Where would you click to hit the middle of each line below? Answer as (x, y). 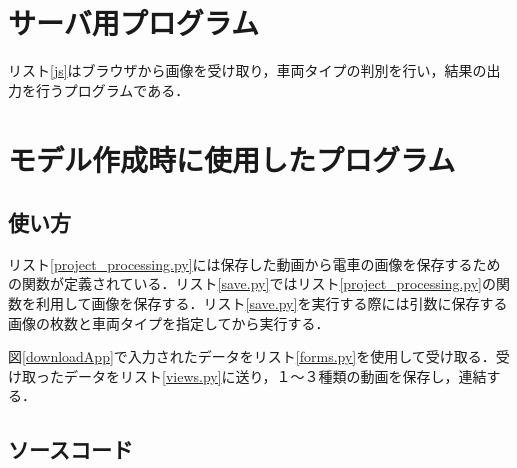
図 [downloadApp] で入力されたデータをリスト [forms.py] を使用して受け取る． (252, 356)
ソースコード (70, 449)
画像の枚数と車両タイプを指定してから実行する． (169, 322)
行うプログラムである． (112, 89)
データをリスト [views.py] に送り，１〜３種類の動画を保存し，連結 (275, 375)
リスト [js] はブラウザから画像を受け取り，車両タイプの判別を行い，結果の (247, 70)
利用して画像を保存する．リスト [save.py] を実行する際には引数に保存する (271, 303)
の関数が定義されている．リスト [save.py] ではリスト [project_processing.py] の (252, 283)
